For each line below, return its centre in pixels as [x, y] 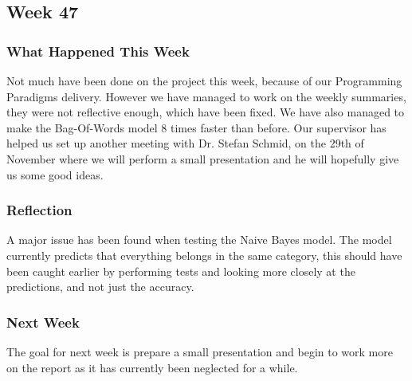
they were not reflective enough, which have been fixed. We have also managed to [206, 112]
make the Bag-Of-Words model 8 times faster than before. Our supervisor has [196, 127]
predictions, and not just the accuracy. [100, 287]
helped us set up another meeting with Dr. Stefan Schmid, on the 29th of [185, 143]
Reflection [39, 210]
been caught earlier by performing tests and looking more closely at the [181, 271]
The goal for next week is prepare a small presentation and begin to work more [200, 351]
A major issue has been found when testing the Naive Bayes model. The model [199, 240]
